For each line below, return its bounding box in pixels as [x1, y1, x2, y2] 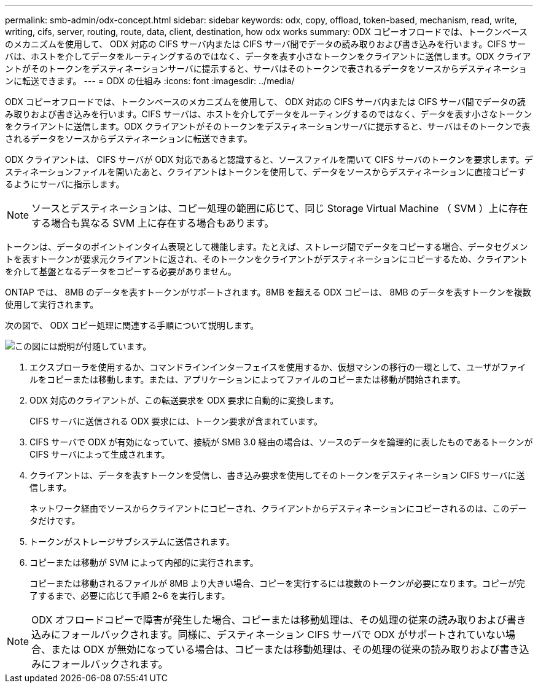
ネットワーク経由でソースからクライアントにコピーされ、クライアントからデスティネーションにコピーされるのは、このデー [29, 503, 527, 514]
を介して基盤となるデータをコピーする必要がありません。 [5, 266, 236, 276]
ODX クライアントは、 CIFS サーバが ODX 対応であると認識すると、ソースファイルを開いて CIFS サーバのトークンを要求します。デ [5, 154, 533, 165]
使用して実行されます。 [5, 299, 99, 310]
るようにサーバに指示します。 [5, 179, 125, 189]
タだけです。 [29, 515, 80, 526]
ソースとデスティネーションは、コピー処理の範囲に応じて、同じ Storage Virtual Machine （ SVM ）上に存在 [31, 202, 528, 214]
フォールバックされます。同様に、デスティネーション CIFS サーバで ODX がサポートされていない [61, 628, 505, 641]
